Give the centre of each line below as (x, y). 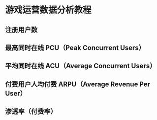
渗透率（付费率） (31, 111)
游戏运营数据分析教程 (48, 10)
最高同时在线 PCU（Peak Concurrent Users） (75, 48)
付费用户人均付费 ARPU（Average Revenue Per (78, 84)
